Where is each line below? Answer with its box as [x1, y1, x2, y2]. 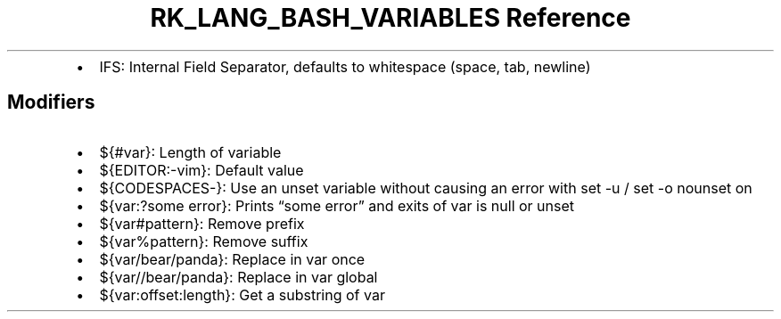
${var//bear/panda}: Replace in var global [99, 267, 378, 286]
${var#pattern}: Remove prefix [99, 214, 305, 233]
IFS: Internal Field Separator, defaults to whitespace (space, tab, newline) [99, 57, 591, 76]
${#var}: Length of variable [99, 143, 282, 161]
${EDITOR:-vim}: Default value [99, 160, 304, 179]
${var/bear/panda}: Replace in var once [99, 249, 366, 268]
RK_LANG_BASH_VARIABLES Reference [150, 3, 631, 33]
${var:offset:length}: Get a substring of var [99, 285, 385, 304]
